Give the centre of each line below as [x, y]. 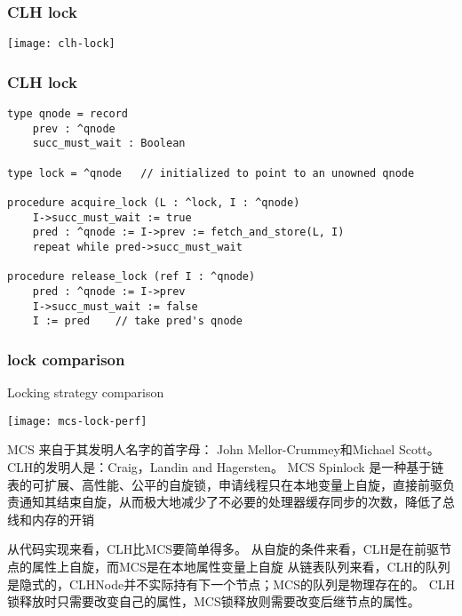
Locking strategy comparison [86, 392]
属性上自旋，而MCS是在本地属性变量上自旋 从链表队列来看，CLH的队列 [241, 566]
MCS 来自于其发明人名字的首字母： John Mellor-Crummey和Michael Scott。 [223, 449]
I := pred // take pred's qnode [137, 321]
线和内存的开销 [51, 519]
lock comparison [66, 359]
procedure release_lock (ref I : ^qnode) [131, 277]
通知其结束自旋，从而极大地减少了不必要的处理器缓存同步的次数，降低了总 [237, 502]
